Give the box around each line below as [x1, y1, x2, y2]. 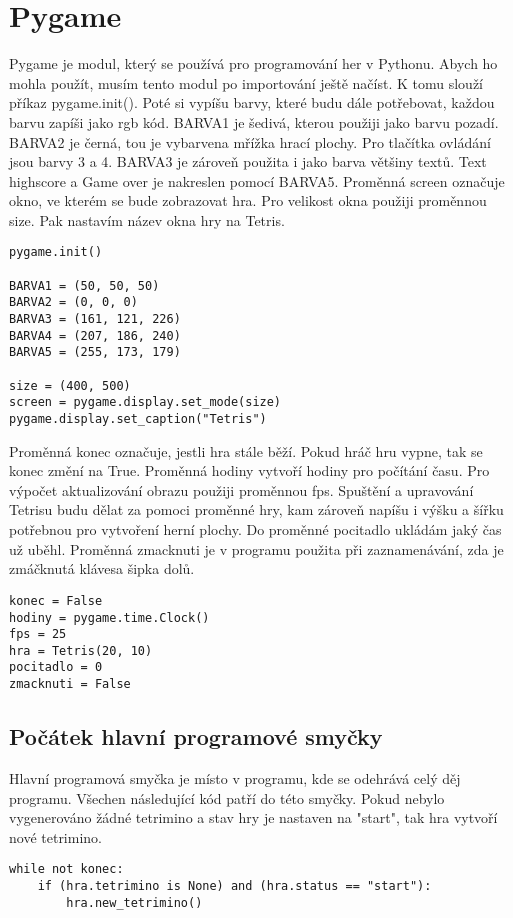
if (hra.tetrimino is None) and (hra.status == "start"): [37, 879, 432, 894]
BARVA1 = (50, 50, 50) [9, 278, 160, 293]
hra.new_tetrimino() [66, 895, 203, 910]
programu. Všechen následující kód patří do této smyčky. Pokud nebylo [9, 787, 445, 808]
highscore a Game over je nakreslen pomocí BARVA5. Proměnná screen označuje [9, 170, 505, 191]
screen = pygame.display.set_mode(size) [9, 395, 282, 410]
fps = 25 [9, 627, 67, 642]
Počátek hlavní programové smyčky [9, 721, 383, 752]
